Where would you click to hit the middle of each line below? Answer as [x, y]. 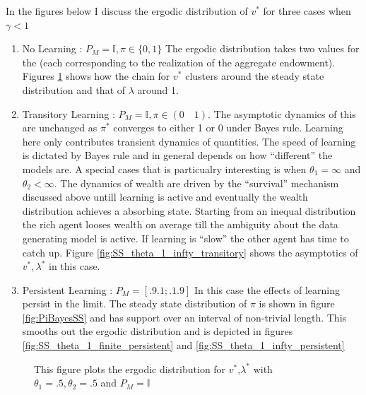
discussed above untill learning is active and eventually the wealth [165, 197]
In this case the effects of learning [267, 289]
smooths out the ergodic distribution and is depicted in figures [158, 331]
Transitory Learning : [69, 113]
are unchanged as [60, 128]
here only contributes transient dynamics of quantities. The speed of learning [189, 141]
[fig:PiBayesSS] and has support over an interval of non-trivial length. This [184, 317]
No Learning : [52, 48]
